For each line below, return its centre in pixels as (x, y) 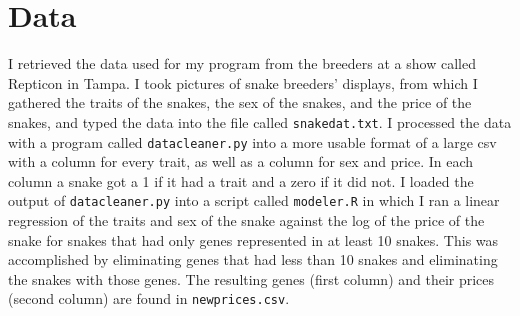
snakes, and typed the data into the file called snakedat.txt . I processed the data (260, 121)
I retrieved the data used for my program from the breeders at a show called (242, 63)
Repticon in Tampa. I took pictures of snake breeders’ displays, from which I (243, 82)
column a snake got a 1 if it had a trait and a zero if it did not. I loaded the (241, 180)
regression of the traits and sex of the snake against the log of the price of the (246, 220)
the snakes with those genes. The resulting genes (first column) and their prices (251, 278)
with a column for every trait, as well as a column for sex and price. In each (241, 161)
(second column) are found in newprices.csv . (149, 298)
